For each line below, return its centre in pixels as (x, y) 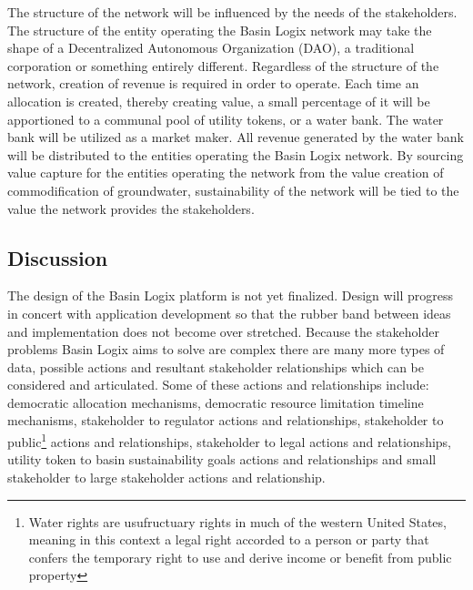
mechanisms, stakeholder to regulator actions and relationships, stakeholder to (226, 420)
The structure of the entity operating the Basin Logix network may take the (220, 30)
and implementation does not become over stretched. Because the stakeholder (224, 331)
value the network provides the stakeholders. (131, 208)
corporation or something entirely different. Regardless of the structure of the (223, 65)
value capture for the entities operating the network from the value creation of (226, 173)
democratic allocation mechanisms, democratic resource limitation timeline (216, 402)
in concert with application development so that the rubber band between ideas (229, 313)
